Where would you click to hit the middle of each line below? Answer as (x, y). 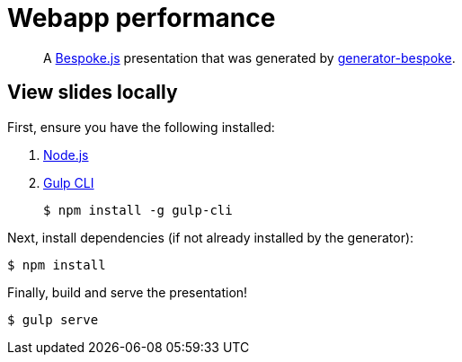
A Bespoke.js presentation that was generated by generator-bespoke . (249, 57)
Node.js (66, 155)
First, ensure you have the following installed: (141, 127)
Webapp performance (142, 18)
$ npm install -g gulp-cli (138, 210)
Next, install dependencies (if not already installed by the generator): (211, 237)
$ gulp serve (53, 319)
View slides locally (93, 93)
